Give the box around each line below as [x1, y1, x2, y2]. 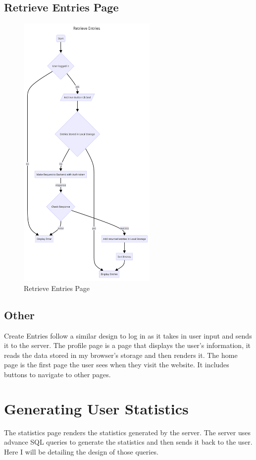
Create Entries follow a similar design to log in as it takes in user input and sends [4, 330, 252, 341]
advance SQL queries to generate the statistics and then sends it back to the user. [4, 437, 253, 447]
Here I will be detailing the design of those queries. [4, 446, 158, 457]
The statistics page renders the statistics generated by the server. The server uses [4, 427, 251, 437]
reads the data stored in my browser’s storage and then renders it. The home [4, 349, 238, 360]
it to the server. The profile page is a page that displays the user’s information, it [4, 340, 251, 350]
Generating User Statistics [4, 398, 189, 418]
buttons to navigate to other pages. [4, 369, 111, 379]
